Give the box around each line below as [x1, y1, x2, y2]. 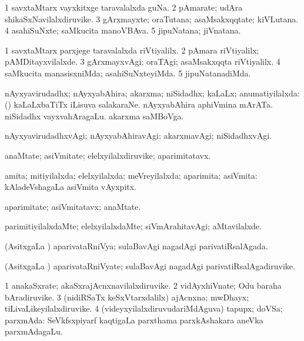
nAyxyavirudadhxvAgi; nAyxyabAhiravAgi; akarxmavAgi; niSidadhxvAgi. [5, 129, 272, 142]
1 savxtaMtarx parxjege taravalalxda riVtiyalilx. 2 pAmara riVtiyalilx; [5, 44, 259, 56]
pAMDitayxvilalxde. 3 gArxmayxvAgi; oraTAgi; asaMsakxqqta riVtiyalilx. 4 [5, 55, 280, 68]
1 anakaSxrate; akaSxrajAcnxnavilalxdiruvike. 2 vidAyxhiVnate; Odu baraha [5, 279, 282, 292]
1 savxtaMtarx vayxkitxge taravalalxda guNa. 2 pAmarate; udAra [5, 1, 243, 13]
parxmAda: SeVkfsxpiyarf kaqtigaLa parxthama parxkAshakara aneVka [5, 313, 263, 326]
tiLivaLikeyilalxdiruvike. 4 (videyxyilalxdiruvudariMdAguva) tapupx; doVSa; [5, 302, 283, 315]
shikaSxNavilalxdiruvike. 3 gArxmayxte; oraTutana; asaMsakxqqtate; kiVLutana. [5, 12, 299, 25]
